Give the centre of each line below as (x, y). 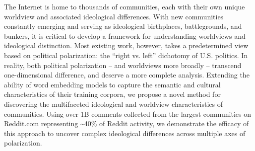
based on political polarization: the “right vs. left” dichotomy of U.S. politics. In (126, 55)
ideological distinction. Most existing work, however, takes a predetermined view (126, 45)
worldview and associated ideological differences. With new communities (114, 16)
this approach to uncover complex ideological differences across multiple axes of (125, 133)
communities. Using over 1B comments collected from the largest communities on (127, 113)
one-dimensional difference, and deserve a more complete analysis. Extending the (127, 75)
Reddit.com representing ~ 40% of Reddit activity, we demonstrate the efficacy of (127, 123)
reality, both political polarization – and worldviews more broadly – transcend (123, 65)
